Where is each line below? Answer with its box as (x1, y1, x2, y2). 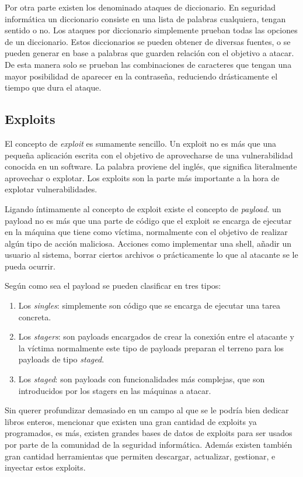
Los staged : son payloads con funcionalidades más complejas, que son (18, 373, 265, 385)
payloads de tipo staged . (18, 353, 105, 365)
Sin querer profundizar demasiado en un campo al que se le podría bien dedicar (5, 404, 289, 416)
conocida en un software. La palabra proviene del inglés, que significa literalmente (5, 160, 297, 172)
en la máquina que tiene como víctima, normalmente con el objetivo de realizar (5, 226, 288, 238)
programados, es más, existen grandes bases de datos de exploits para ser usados (5, 427, 292, 439)
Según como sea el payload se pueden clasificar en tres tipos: (5, 279, 221, 292)
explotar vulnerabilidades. (5, 183, 97, 195)
